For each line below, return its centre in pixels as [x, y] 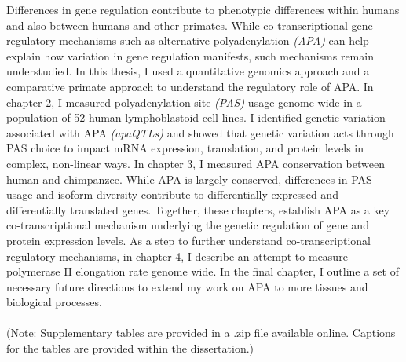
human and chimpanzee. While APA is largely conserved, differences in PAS [189, 179]
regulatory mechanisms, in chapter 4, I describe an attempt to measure [177, 256]
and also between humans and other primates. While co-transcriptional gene [190, 25]
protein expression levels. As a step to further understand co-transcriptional [189, 240]
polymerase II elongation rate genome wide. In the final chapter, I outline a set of [203, 271]
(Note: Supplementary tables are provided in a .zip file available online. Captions [201, 333]
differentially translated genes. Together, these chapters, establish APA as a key [198, 209]
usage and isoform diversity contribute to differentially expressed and [172, 194]
